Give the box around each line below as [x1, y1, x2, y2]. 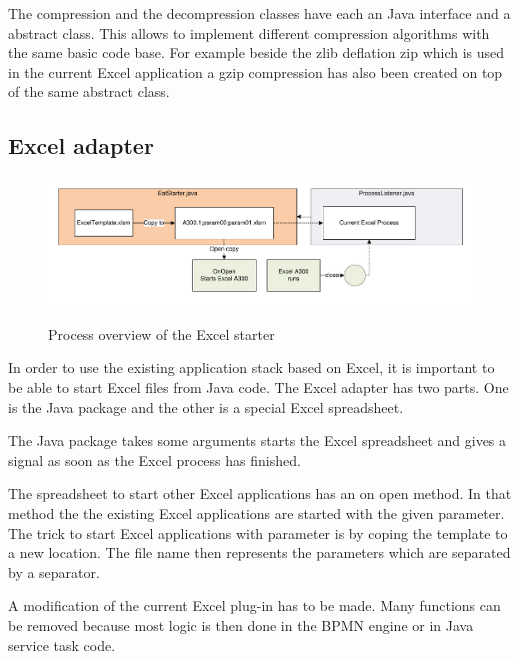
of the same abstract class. [8, 81, 170, 102]
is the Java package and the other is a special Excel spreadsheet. [8, 396, 404, 417]
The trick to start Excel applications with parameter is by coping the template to [8, 522, 508, 543]
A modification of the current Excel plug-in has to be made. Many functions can [8, 595, 501, 616]
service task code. [8, 634, 116, 655]
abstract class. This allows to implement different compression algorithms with [8, 22, 490, 43]
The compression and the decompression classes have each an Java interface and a [8, 3, 511, 23]
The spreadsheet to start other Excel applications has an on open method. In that [8, 483, 512, 504]
